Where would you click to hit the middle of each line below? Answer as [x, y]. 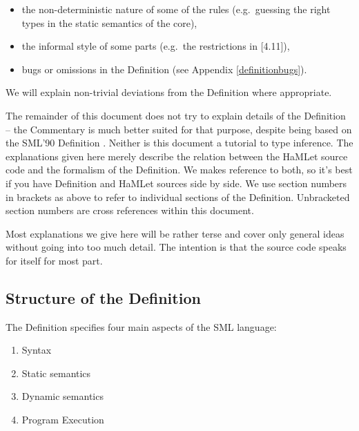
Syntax [37, 350]
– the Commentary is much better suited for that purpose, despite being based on [179, 129]
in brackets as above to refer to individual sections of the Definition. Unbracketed [178, 197]
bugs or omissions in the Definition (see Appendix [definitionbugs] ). [164, 69]
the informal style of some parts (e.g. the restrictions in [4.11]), [156, 46]
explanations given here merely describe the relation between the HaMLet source [177, 156]
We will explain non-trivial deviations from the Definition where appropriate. [169, 92]
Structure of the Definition [103, 297]
